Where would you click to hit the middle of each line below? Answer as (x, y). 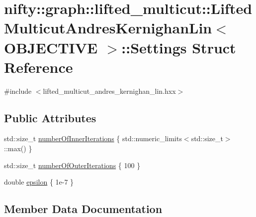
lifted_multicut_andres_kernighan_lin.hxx (109, 91)
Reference (39, 67)
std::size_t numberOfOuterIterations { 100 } (72, 165)
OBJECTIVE (51, 47)
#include (18, 91)
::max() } (18, 148)
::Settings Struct (179, 47)
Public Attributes (50, 117)
